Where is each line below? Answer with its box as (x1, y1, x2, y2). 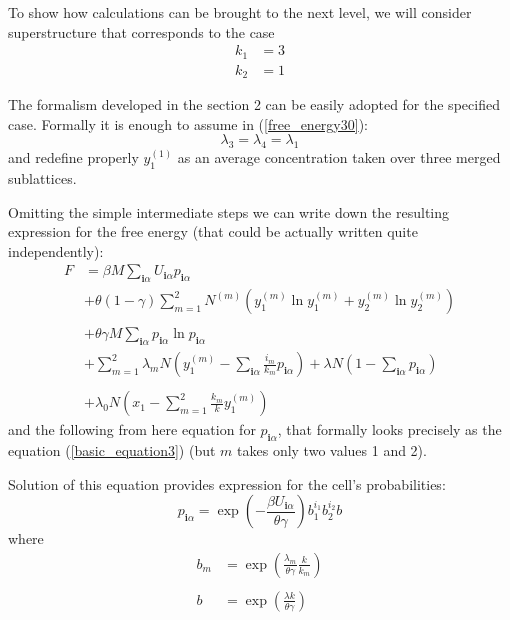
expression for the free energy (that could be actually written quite (8, 221, 418, 242)
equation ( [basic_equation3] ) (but (8, 439, 216, 460)
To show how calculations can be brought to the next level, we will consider (8, 2, 472, 22)
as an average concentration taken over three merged (177, 147, 501, 168)
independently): (8, 240, 104, 261)
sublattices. (8, 167, 77, 188)
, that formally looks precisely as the (277, 419, 502, 440)
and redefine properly (8, 147, 139, 168)
